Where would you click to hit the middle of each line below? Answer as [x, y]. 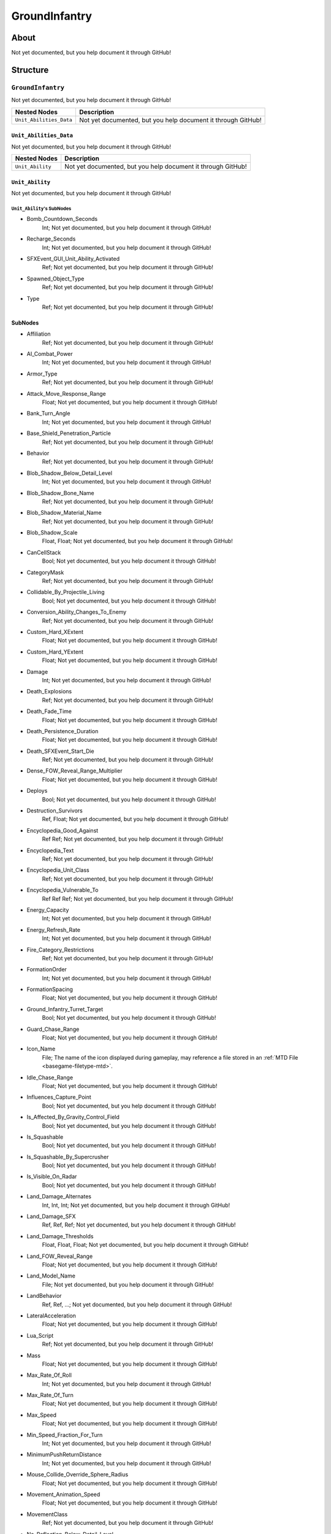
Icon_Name [41, 1049]
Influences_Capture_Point [59, 1097]
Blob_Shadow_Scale [52, 533]
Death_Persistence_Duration [63, 731]
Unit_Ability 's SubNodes [41, 209]
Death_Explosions [49, 692]
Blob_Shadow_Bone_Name [60, 493]
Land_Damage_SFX [51, 1216]
